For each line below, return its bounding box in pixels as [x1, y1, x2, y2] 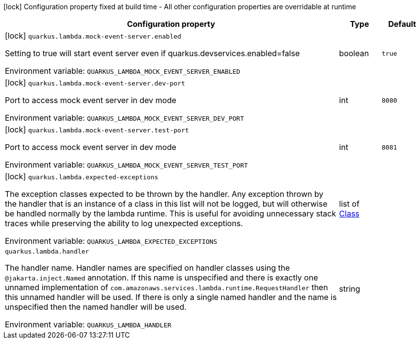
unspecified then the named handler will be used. [5, 302, 187, 312]
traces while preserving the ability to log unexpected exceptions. [5, 218, 243, 228]
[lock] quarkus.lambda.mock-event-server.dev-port [5, 78, 185, 87]
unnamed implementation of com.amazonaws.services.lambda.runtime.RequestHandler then [5, 282, 328, 292]
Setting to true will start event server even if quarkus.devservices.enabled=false [5, 48, 300, 58]
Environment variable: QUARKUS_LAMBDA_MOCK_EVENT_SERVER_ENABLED [5, 66, 241, 76]
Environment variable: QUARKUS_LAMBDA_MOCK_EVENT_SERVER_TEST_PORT [5, 160, 248, 170]
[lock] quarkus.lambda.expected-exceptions [5, 171, 158, 181]
